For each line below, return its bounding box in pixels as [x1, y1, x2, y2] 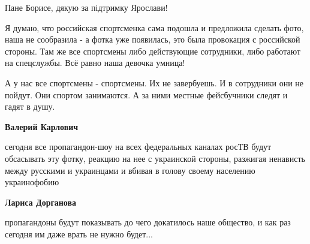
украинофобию [5, 176, 59, 188]
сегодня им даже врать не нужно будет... [5, 227, 153, 240]
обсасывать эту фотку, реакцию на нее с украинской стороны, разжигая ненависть [5, 152, 305, 164]
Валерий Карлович [5, 120, 79, 132]
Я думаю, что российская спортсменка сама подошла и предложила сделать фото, [5, 21, 304, 34]
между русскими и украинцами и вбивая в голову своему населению [5, 164, 255, 176]
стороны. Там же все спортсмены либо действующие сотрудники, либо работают [5, 44, 301, 57]
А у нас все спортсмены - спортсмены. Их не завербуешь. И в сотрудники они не [5, 76, 304, 89]
